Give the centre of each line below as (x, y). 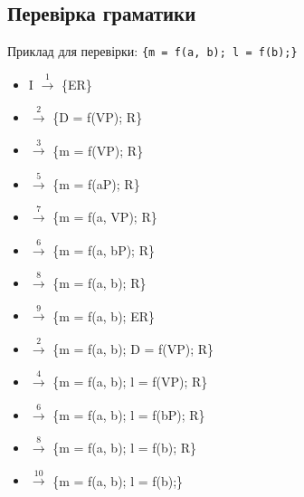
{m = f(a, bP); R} (104, 249)
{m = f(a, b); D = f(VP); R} (133, 348)
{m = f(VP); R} (98, 150)
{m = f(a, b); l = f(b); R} (125, 447)
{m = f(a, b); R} (100, 282)
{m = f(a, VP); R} (105, 217)
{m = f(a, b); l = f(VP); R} (130, 382)
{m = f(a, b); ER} (104, 315)
